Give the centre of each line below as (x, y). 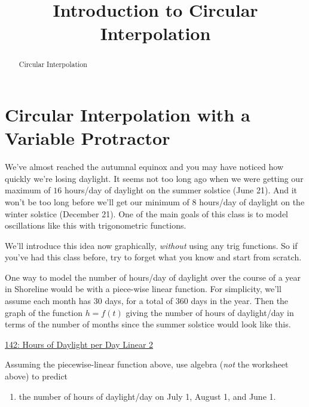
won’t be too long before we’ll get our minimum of (97, 201)
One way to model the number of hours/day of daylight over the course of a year (153, 277)
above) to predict (36, 376)
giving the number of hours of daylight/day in (210, 312)
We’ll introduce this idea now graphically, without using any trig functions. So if (151, 245)
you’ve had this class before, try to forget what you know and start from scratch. (153, 257)
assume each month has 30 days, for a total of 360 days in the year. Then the (147, 301)
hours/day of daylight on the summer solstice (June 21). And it (181, 190)
